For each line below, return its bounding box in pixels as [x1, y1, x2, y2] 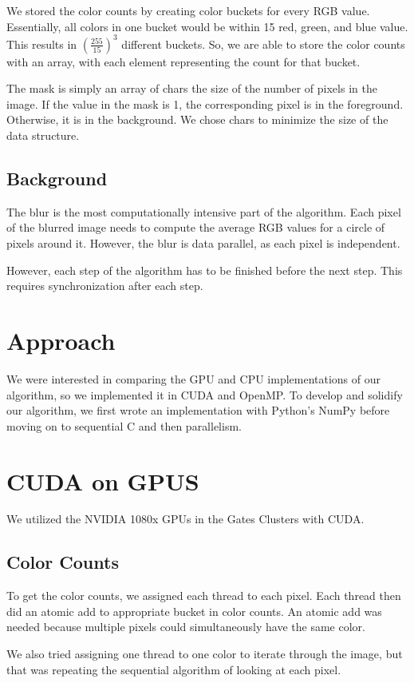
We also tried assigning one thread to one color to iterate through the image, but [6, 645, 403, 662]
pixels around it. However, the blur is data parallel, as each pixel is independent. [6, 235, 400, 252]
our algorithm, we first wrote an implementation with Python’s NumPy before [6, 402, 390, 419]
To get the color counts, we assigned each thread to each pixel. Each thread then [6, 587, 401, 604]
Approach [6, 324, 116, 357]
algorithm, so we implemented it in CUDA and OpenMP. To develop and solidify [6, 386, 403, 403]
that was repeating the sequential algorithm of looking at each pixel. [6, 661, 341, 677]
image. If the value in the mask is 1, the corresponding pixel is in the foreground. [6, 95, 404, 112]
